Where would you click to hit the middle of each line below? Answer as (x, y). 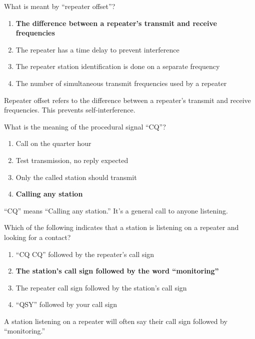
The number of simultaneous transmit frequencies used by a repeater (121, 83)
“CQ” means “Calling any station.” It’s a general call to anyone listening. (116, 210)
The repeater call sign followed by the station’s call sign (101, 287)
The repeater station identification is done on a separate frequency (118, 66)
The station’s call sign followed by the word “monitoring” (117, 271)
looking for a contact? (37, 237)
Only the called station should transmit (76, 177)
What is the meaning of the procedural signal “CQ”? (85, 126)
